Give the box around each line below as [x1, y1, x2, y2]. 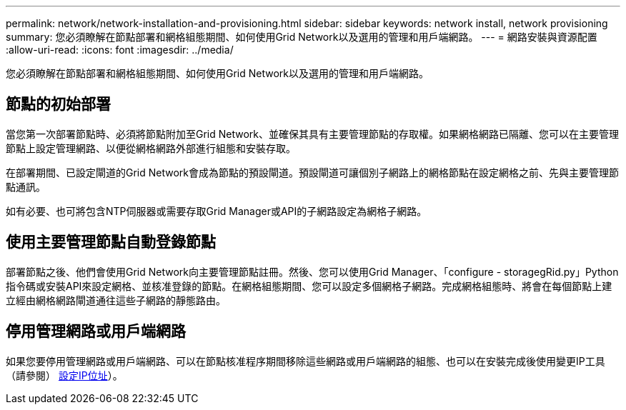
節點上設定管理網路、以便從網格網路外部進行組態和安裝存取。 [6, 141, 296, 154]
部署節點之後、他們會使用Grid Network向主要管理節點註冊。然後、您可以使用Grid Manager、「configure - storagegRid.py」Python [6, 265, 619, 278]
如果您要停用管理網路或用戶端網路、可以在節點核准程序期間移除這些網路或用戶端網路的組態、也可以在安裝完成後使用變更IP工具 [6, 354, 605, 367]
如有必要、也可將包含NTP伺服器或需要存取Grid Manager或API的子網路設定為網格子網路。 [6, 204, 427, 217]
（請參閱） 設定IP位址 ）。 [6, 369, 123, 381]
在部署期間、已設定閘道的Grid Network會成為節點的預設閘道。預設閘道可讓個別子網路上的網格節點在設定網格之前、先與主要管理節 [6, 166, 620, 179]
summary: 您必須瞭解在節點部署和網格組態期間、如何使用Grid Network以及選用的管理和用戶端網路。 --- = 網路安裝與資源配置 [6, 31, 597, 43]
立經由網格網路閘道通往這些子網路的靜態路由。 [6, 294, 226, 306]
